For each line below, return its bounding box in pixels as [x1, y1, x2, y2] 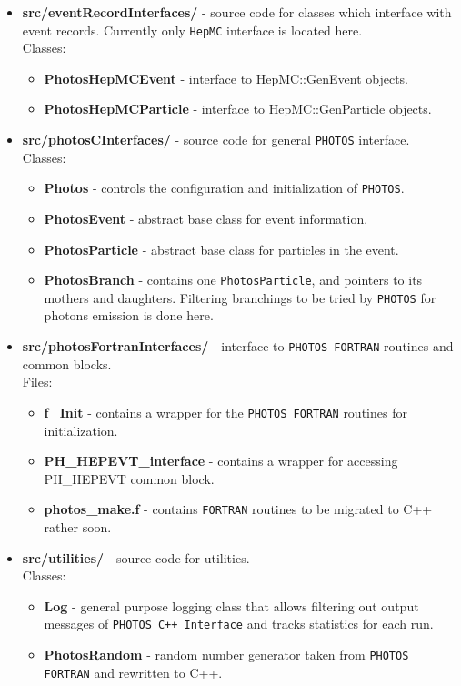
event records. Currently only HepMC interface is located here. [22, 20, 363, 39]
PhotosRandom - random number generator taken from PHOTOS [44, 645, 409, 663]
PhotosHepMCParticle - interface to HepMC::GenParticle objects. [44, 99, 432, 118]
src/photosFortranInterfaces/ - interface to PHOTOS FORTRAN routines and [22, 337, 454, 356]
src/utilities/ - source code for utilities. [22, 548, 250, 567]
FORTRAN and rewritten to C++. [44, 662, 223, 681]
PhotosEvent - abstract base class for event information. [44, 208, 368, 227]
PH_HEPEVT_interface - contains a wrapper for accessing [44, 451, 398, 470]
